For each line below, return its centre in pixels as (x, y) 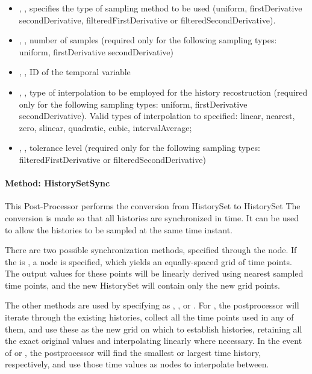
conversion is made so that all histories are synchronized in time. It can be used (152, 217)
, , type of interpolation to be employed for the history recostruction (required (163, 92)
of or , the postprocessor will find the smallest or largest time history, (133, 352)
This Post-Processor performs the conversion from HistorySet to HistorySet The (153, 206)
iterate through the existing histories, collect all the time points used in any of (149, 317)
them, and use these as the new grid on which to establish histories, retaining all (154, 329)
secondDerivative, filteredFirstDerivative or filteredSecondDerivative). (147, 20)
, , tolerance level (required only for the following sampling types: (139, 148)
